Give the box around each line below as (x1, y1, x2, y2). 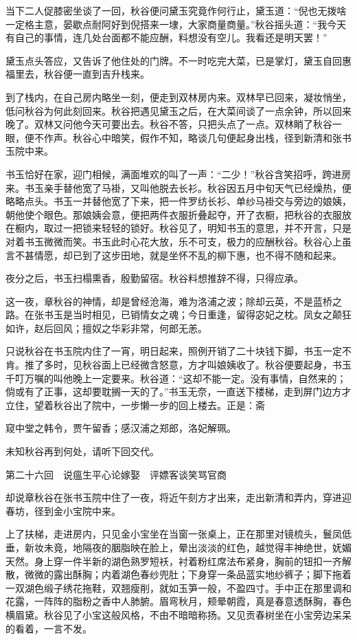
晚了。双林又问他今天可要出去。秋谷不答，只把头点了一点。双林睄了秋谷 (5, 117, 332, 131)
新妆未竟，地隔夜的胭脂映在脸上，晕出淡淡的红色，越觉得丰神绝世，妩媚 (24, 540, 352, 554)
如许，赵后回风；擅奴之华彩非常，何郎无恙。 (5, 320, 207, 335)
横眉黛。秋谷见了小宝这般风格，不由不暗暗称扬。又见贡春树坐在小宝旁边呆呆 (5, 607, 352, 621)
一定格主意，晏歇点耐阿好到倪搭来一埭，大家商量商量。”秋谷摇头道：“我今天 (5, 16, 347, 31)
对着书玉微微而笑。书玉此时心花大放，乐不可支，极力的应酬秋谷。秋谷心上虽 (5, 234, 352, 248)
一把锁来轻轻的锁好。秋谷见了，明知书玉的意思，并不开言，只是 (62, 221, 352, 235)
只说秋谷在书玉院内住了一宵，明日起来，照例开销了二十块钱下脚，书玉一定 (5, 344, 342, 358)
